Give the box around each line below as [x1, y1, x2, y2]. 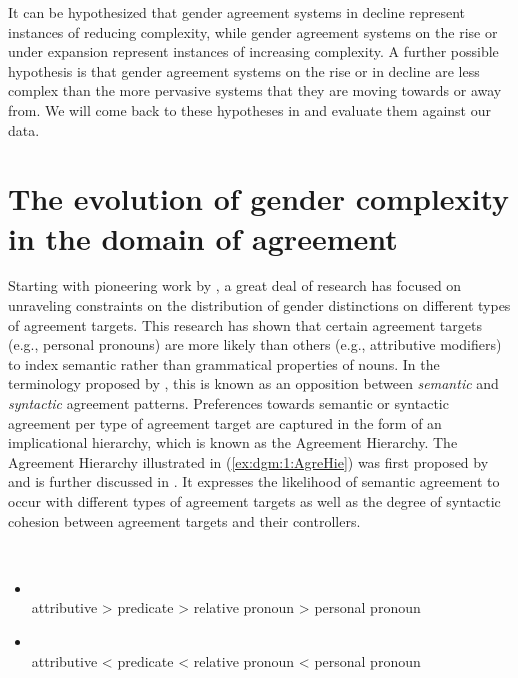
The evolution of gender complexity [8, 178, 510, 219]
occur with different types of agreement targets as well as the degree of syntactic [8, 491, 501, 511]
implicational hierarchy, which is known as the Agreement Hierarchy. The [8, 432, 458, 453]
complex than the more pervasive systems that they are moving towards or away [8, 80, 502, 101]
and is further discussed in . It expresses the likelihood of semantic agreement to [8, 471, 500, 492]
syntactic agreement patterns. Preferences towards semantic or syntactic [8, 393, 449, 414]
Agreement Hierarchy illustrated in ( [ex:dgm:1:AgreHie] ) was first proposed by [8, 451, 489, 472]
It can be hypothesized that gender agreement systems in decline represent [8, 2, 466, 22]
